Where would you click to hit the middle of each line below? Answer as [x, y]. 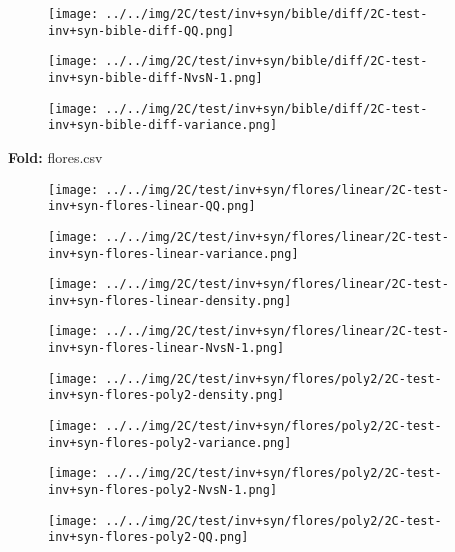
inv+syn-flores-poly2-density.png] [166, 395]
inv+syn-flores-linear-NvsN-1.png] [166, 348]
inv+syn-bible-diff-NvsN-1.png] [155, 77]
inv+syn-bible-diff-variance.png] [163, 125]
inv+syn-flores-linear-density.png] [170, 300]
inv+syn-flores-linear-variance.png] [173, 253]
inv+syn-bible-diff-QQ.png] [141, 30]
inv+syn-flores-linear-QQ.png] [152, 206]
